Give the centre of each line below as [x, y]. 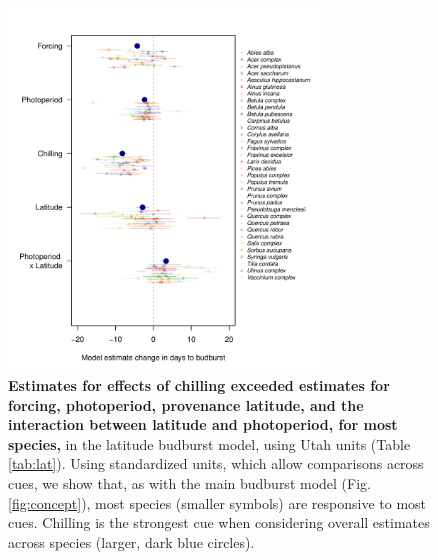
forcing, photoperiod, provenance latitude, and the [186, 404]
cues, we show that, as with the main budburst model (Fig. [189, 482]
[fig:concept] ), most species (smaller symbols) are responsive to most [217, 502]
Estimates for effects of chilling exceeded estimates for [199, 385]
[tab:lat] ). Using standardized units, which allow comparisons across [216, 463]
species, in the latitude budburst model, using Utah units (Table [209, 443]
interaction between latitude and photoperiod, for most [203, 424]
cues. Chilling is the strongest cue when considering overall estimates [219, 522]
